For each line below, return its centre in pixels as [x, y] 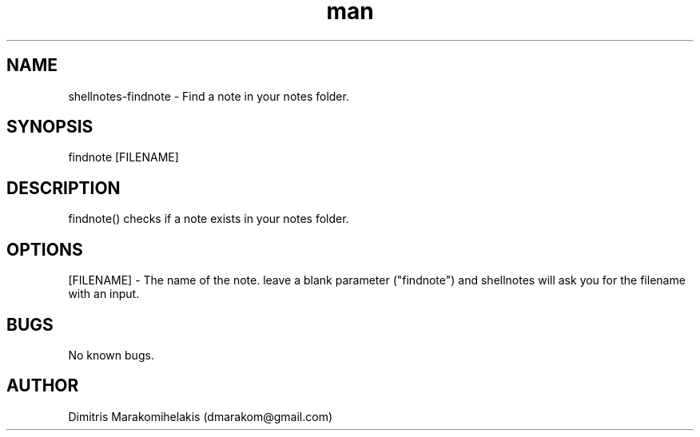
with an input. [104, 294]
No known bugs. [111, 355]
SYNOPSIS [50, 127]
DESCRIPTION [64, 188]
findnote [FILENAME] [123, 157]
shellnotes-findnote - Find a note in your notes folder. [209, 96]
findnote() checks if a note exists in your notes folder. [209, 219]
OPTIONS [45, 249]
